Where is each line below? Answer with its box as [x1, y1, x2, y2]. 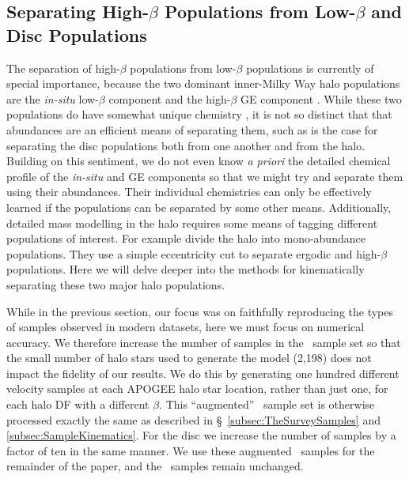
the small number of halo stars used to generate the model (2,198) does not [6, 349, 372, 366]
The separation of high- [6, 59, 120, 76]
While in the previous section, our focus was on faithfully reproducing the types [6, 303, 394, 319]
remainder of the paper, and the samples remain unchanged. [6, 458, 304, 474]
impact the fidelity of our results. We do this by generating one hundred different [6, 364, 400, 381]
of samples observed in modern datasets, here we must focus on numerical [6, 319, 365, 335]
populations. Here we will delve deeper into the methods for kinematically [6, 261, 365, 277]
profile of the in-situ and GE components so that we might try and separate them [6, 168, 403, 184]
